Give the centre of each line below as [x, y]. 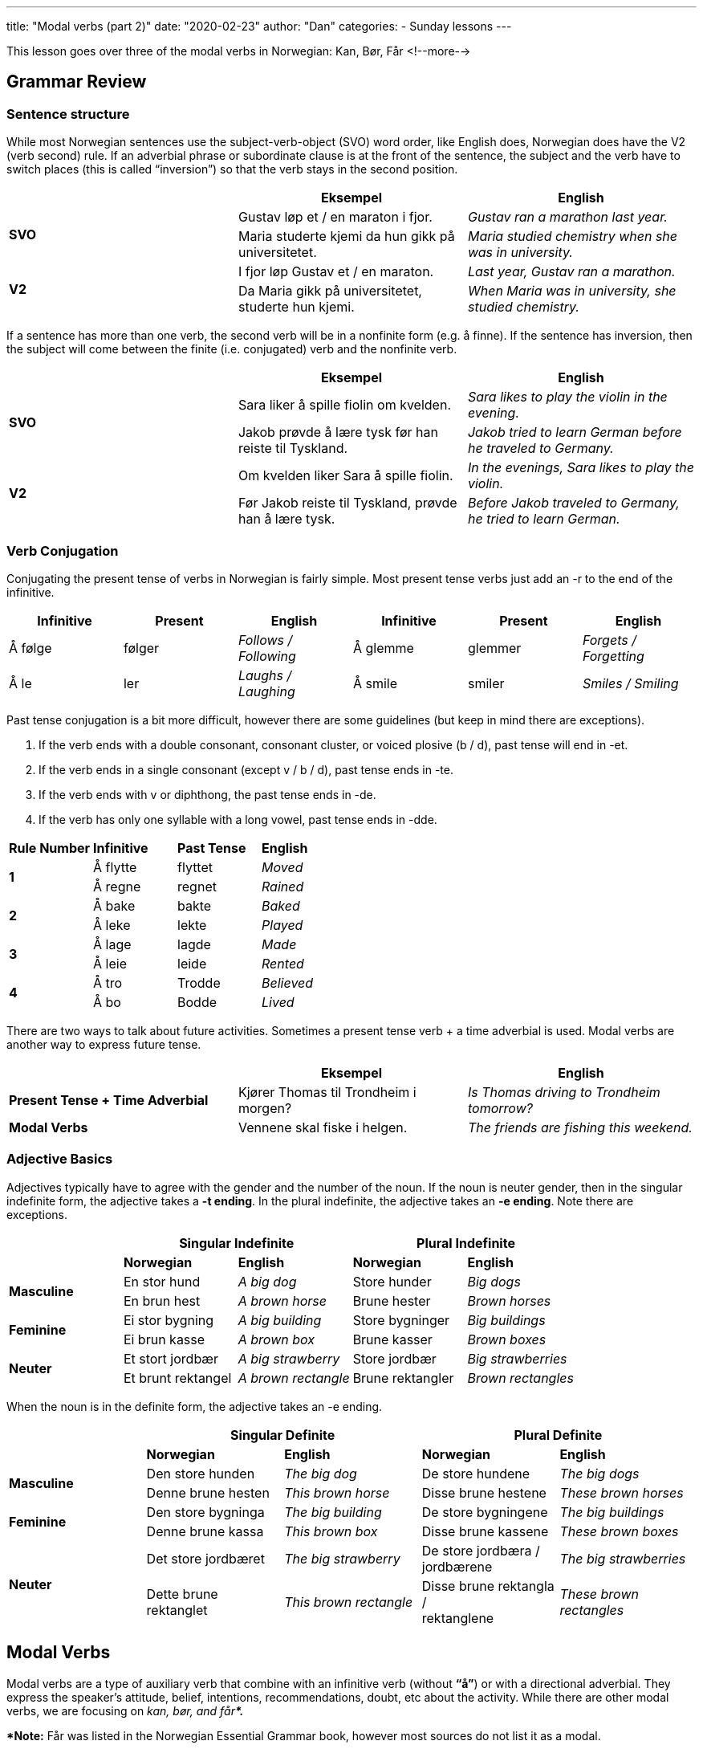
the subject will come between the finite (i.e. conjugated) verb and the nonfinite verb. [232, 349]
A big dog [267, 1281]
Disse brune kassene [485, 1531]
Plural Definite [558, 1435]
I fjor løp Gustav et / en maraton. [336, 272]
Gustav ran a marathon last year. [567, 217]
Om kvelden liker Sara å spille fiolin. [345, 476]
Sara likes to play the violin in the [567, 397]
